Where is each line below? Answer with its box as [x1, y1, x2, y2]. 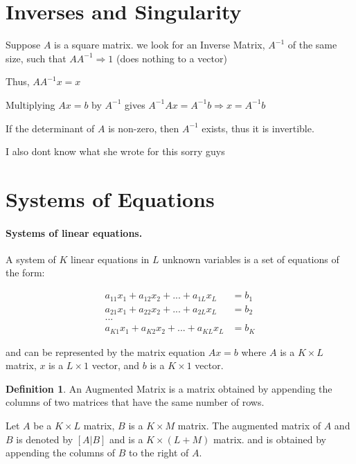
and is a [109, 431, 143, 446]
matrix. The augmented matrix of [177, 418, 321, 432]
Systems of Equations [6, 184, 215, 213]
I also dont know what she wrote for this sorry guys [6, 144, 225, 159]
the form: [6, 265, 45, 280]
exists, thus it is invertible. [202, 121, 314, 135]
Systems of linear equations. [6, 225, 143, 240]
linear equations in [71, 251, 150, 266]
